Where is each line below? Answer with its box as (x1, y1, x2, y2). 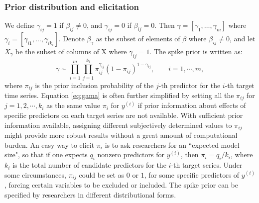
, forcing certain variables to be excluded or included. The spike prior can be (4, 180, 239, 190)
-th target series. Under (171, 160, 243, 170)
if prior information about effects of (137, 100, 246, 110)
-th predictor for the (158, 80, 221, 90)
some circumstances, (4, 169, 66, 180)
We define (4, 20, 34, 30)
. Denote (58, 33, 85, 44)
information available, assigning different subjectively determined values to (4, 119, 232, 130)
